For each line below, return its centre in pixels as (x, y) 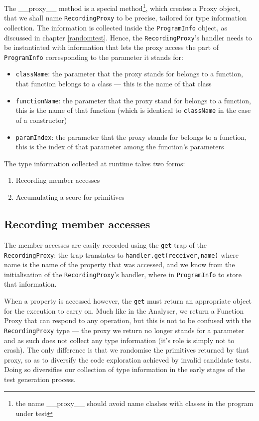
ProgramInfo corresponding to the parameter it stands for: (94, 57)
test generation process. (40, 379)
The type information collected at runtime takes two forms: (95, 163)
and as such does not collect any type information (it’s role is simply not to (119, 340)
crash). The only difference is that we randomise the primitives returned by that (127, 350)
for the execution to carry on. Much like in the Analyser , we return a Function (124, 310)
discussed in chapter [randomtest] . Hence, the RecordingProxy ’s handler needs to (128, 37)
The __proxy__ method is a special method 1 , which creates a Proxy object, (122, 7)
